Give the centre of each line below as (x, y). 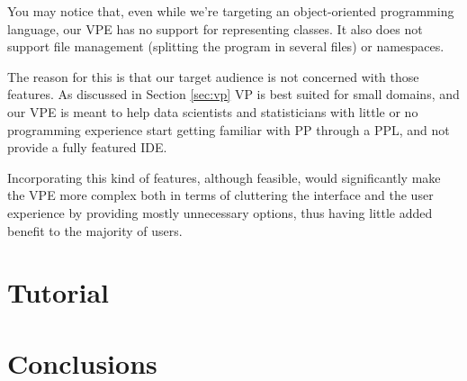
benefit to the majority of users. (95, 230)
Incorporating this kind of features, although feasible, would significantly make (224, 177)
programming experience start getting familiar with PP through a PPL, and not (229, 129)
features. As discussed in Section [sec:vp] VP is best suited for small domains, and (233, 94)
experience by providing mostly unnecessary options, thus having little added (220, 212)
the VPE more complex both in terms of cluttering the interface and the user (220, 195)
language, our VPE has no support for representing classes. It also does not (215, 28)
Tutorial (58, 292)
